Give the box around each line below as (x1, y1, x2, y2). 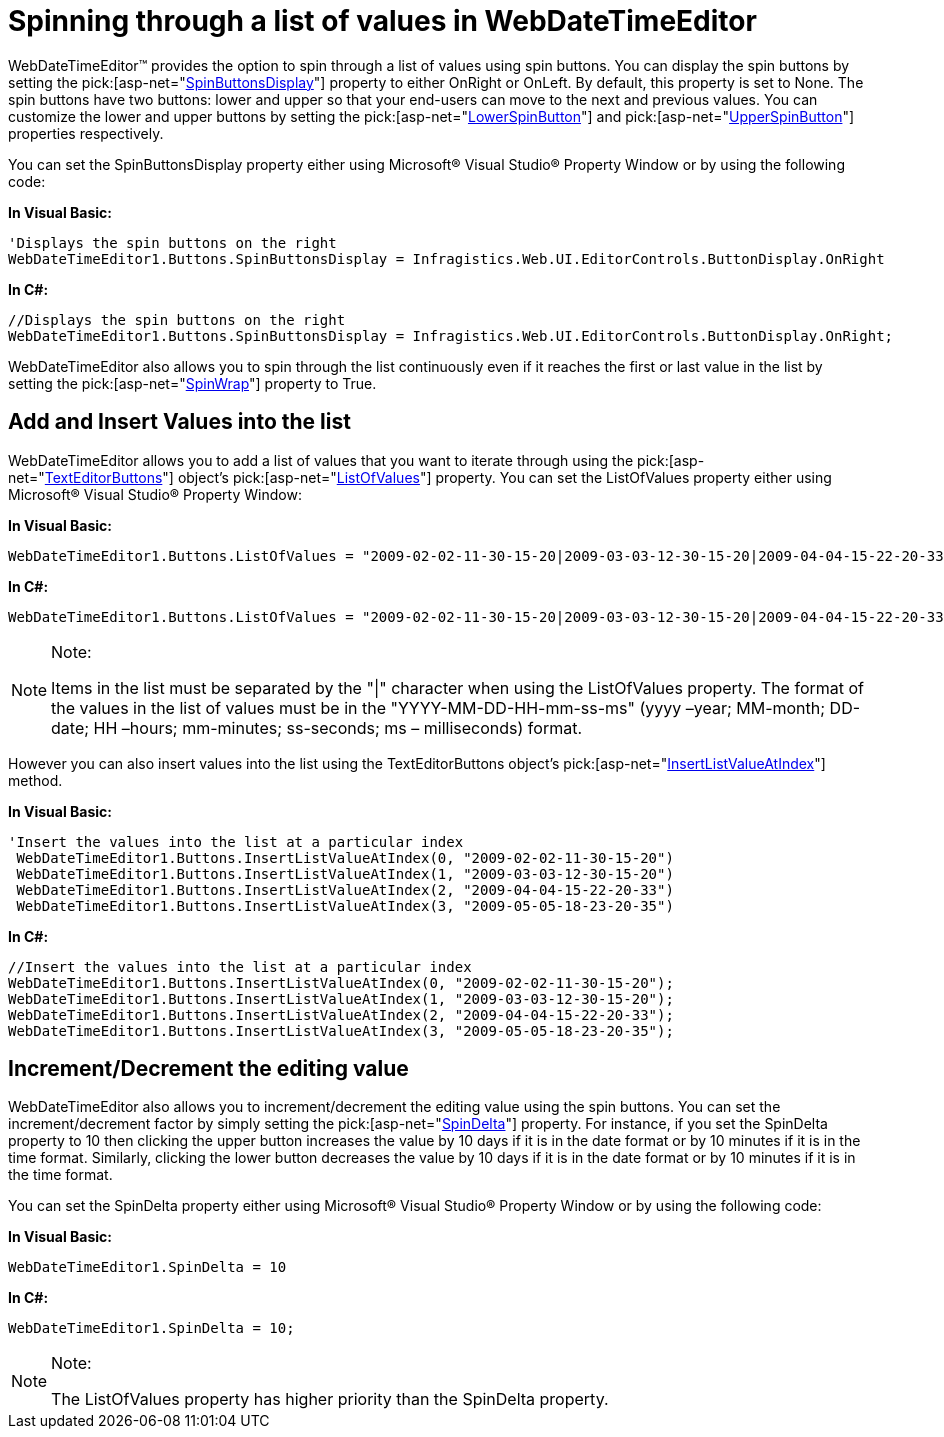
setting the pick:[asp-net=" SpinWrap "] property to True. (8, 374, 377, 392)
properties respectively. (8, 124, 164, 142)
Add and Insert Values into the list (8, 409, 351, 435)
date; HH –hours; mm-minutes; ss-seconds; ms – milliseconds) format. (51, 717, 583, 738)
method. (8, 771, 63, 789)
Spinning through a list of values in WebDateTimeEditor (8, 4, 757, 38)
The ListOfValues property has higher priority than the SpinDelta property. (51, 1389, 609, 1410)
